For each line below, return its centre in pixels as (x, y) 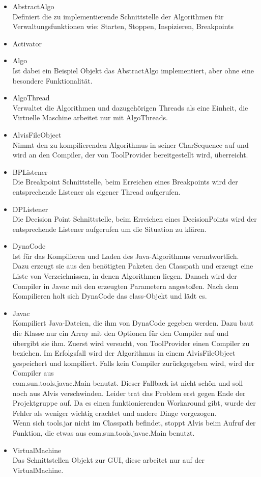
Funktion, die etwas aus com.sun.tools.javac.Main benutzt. (104, 432)
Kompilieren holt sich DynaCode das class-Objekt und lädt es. (110, 296)
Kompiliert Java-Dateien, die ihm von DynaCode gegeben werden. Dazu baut (133, 323)
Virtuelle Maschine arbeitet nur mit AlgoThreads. (90, 117)
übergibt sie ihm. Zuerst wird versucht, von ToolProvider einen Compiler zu (131, 343)
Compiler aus (33, 373)
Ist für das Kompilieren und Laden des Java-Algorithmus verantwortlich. (126, 256)
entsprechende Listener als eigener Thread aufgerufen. (96, 191)
